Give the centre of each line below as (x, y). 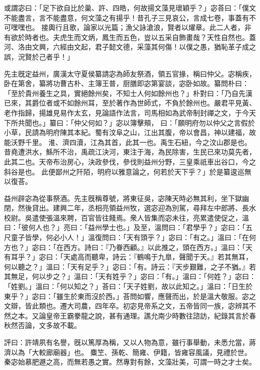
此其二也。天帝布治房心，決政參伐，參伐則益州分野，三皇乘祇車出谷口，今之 (130, 161)
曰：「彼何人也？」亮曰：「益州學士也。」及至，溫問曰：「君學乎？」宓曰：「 (125, 227)
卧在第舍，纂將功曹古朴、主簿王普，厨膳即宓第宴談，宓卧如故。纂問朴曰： (126, 83)
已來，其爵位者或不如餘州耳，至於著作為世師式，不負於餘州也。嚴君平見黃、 (130, 103)
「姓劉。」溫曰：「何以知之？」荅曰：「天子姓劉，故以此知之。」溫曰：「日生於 (128, 286)
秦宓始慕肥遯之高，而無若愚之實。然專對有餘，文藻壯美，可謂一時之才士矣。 (130, 362)
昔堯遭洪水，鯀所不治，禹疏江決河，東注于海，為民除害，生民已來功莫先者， (130, 152)
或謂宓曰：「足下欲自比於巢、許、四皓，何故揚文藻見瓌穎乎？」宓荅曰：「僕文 (130, 7)
